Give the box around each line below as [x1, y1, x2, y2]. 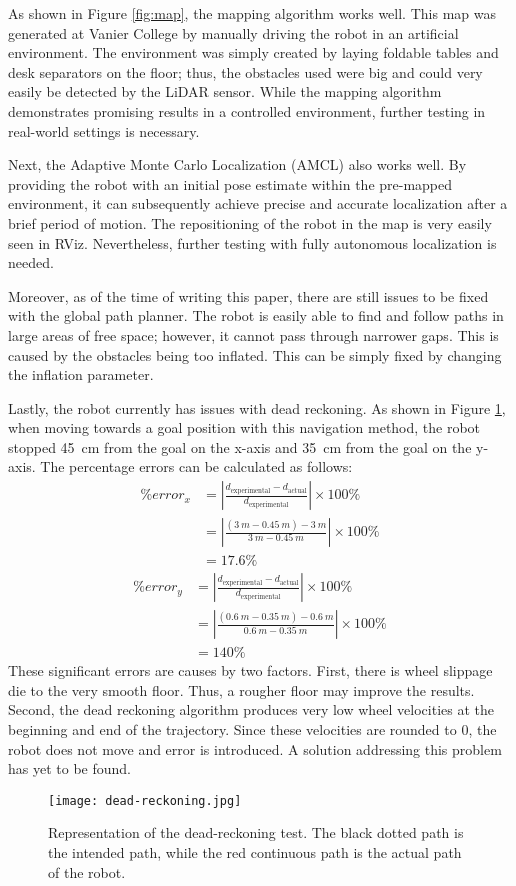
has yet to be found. [8, 758, 131, 779]
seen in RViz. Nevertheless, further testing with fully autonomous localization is [8, 232, 497, 253]
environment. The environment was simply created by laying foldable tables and [8, 42, 499, 63]
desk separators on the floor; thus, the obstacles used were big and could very [8, 61, 483, 82]
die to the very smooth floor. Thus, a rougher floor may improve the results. [8, 679, 475, 700]
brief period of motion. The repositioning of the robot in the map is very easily [8, 212, 492, 233]
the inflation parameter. [8, 364, 154, 385]
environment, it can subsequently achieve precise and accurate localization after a [8, 193, 508, 214]
